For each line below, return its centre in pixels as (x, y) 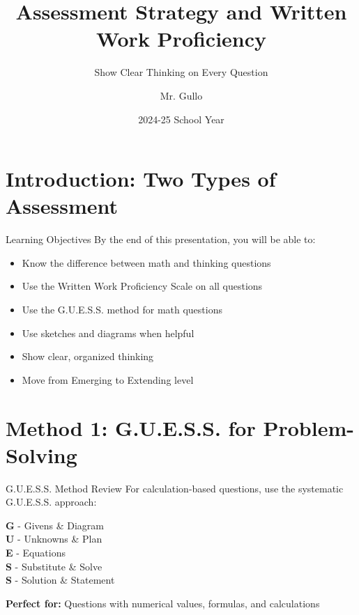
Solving (41, 454)
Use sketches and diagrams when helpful (108, 333)
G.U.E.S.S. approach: (51, 502)
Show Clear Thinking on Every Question (181, 72)
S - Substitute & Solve (54, 566)
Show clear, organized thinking (88, 356)
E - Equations (36, 553)
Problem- (308, 427)
